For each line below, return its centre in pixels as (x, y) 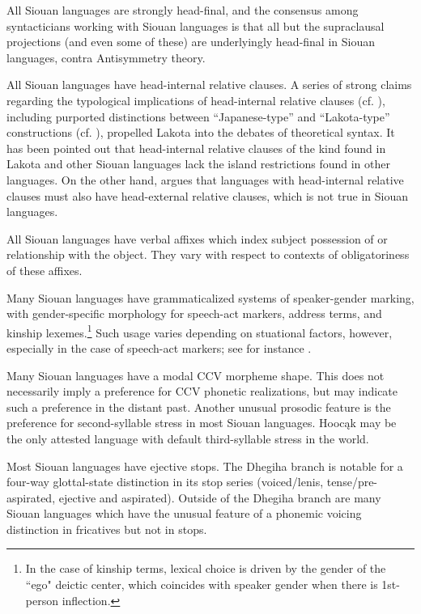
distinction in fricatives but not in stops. (107, 529)
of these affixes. (45, 270)
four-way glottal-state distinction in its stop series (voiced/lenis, (165, 482)
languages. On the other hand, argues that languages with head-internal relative (205, 179)
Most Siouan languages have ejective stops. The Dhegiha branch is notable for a (205, 466)
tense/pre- (352, 482)
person (42, 600)
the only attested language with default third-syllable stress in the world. (188, 438)
